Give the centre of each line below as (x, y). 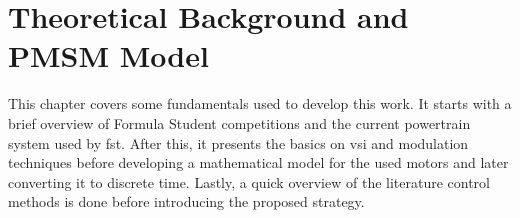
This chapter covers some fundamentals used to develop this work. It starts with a (260, 103)
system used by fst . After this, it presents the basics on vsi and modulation (238, 142)
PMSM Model (108, 55)
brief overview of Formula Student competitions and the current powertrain (239, 122)
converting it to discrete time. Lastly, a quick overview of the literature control (249, 181)
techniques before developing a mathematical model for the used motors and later (258, 162)
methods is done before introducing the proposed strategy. (186, 201)
